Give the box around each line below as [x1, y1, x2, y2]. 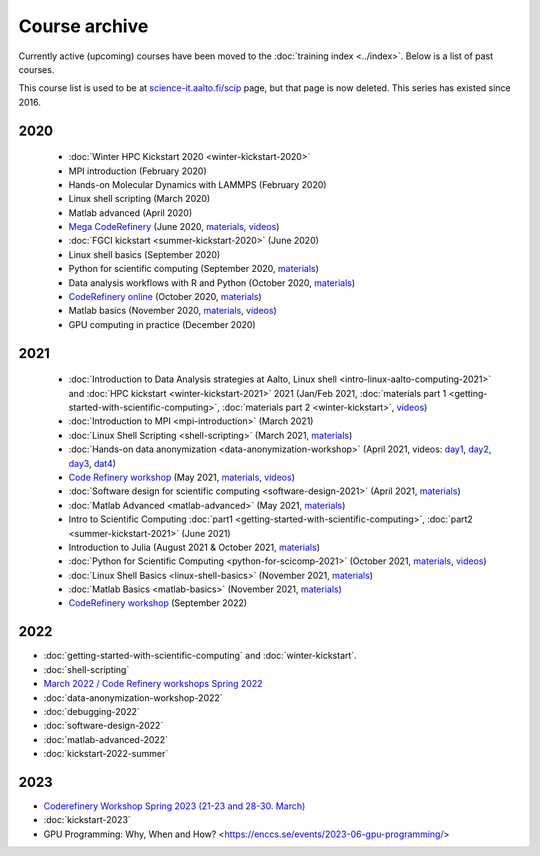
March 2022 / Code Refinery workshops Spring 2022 [43, 678, 264, 690]
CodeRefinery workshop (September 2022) [68, 597, 248, 609]
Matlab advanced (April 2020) [68, 206, 193, 219]
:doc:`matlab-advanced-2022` [43, 733, 169, 745]
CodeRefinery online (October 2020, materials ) [68, 291, 262, 303]
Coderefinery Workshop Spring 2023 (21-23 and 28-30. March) [43, 800, 306, 812]
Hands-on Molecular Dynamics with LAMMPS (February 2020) [68, 178, 327, 190]
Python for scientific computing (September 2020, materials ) [68, 263, 320, 275]
